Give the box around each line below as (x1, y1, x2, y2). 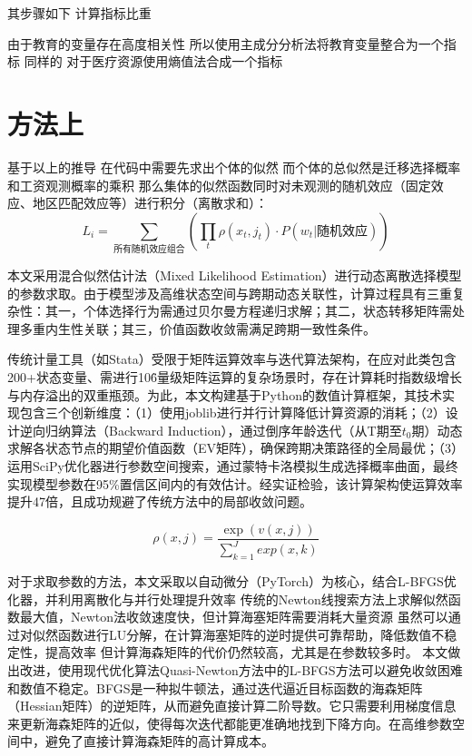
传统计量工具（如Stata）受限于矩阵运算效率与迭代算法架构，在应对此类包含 (7, 349, 457, 368)
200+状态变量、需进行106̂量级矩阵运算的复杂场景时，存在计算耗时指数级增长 (7, 367, 462, 386)
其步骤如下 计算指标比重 (7, 4, 152, 22)
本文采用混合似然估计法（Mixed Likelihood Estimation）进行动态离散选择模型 (7, 266, 462, 285)
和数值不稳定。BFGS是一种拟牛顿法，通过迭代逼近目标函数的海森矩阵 (7, 678, 423, 697)
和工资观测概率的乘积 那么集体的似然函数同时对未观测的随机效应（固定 (7, 175, 431, 194)
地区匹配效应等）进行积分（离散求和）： (32, 193, 268, 212)
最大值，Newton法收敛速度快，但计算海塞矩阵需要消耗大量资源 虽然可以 (19, 607, 448, 626)
